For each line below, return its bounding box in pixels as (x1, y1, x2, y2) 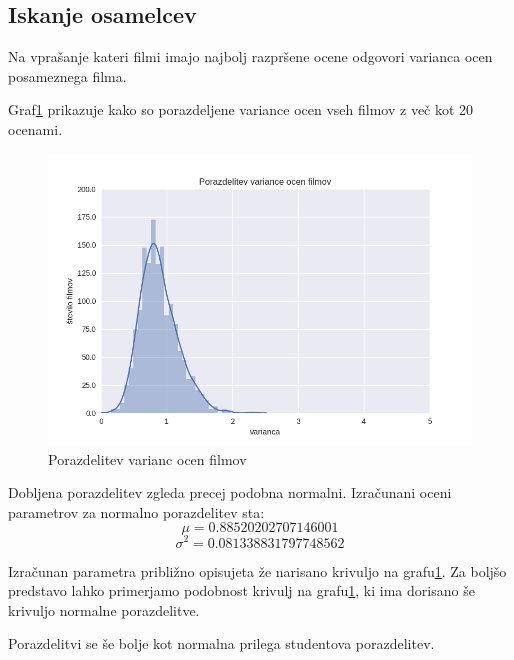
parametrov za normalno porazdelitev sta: (8, 501, 265, 522)
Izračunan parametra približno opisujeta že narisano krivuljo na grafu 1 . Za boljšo (8, 560, 507, 581)
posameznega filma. (8, 65, 127, 86)
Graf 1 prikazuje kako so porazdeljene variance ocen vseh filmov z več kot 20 (8, 99, 474, 120)
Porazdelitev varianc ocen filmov (48, 448, 247, 469)
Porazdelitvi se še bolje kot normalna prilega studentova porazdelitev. (8, 633, 435, 654)
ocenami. (8, 118, 63, 139)
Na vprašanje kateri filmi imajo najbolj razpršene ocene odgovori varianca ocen (8, 46, 493, 67)
